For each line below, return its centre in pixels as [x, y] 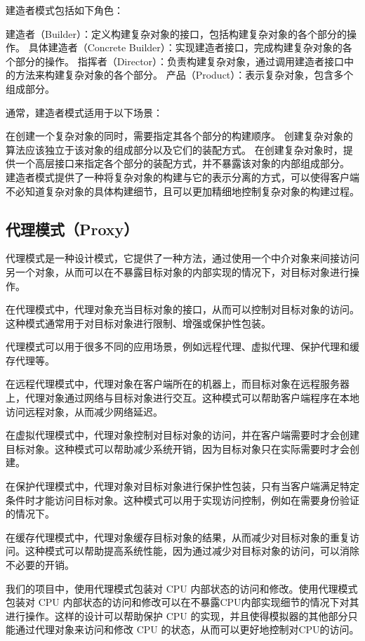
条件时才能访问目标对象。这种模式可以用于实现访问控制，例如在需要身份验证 [182, 500]
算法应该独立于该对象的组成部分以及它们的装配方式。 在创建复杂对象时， [174, 149]
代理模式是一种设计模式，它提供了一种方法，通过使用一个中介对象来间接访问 [182, 258]
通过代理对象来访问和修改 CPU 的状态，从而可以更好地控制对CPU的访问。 [187, 629]
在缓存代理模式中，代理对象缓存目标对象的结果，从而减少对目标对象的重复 [178, 537]
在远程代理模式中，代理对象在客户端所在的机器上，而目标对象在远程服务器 [178, 384]
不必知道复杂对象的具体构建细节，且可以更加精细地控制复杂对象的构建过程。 [182, 191]
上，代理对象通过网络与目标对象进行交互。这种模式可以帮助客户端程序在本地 [182, 398]
